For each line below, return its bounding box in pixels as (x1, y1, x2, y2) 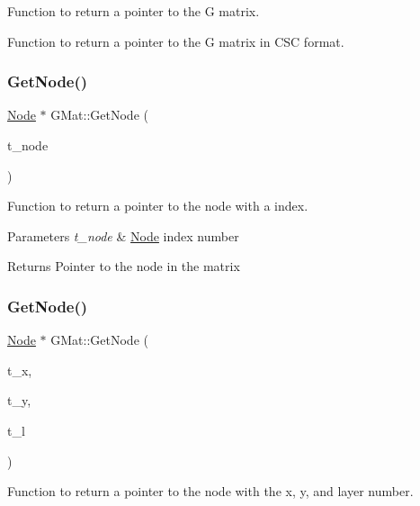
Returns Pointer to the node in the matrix (7, 257, 240, 276)
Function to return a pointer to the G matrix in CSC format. (7, 32, 344, 50)
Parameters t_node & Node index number (7, 226, 239, 245)
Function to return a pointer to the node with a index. (7, 196, 308, 215)
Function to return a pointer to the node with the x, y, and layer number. (7, 482, 414, 501)
